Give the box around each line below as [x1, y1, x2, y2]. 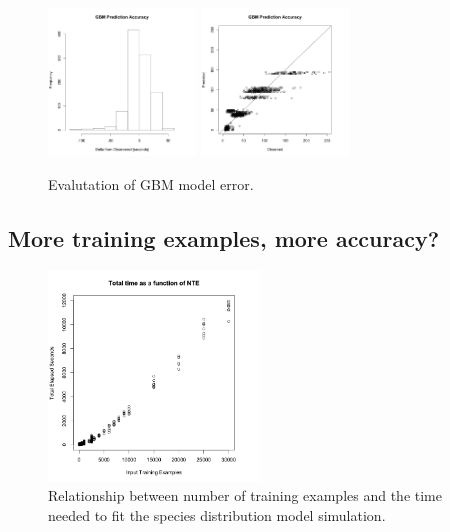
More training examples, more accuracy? [8, 222, 440, 253]
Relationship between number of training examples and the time [48, 485, 442, 506]
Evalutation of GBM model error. [48, 173, 254, 194]
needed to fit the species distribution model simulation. [48, 504, 386, 525]
